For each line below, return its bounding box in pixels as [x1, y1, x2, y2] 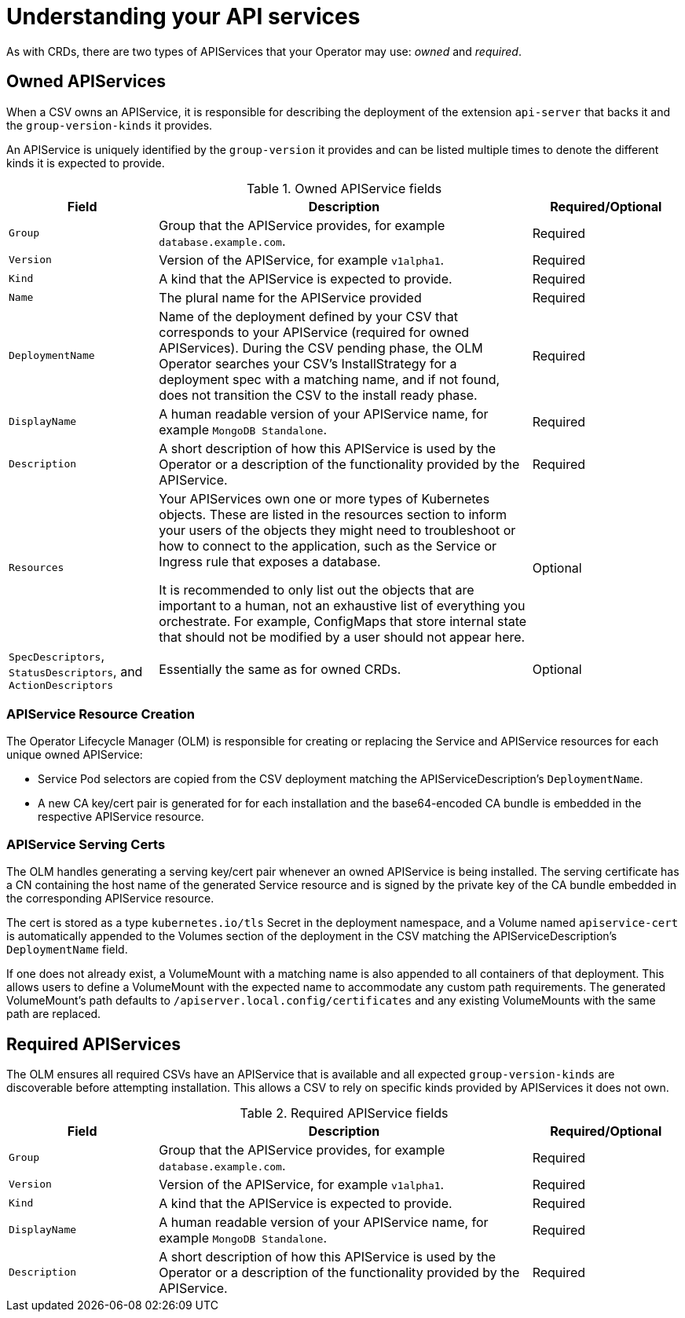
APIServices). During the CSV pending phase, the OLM [159, 339, 483, 356]
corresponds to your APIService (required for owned [159, 324, 470, 340]
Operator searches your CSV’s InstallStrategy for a [159, 355, 457, 372]
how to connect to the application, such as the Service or [159, 537, 497, 554]
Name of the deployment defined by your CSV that [159, 308, 458, 324]
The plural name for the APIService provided [159, 289, 422, 306]
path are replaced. [6, 1007, 101, 1021]
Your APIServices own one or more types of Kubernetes [159, 490, 490, 507]
